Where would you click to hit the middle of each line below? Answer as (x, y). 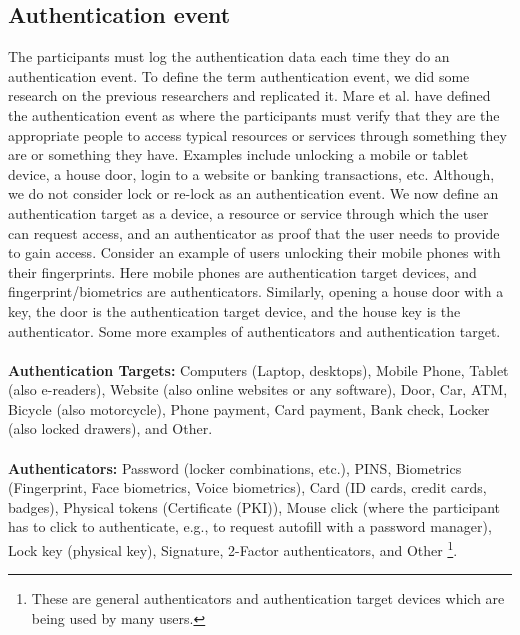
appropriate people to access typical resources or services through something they (257, 134)
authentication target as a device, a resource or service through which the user (248, 212)
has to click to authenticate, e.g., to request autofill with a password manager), (250, 526)
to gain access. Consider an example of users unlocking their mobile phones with (254, 252)
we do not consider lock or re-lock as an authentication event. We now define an (253, 193)
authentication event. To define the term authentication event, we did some (239, 75)
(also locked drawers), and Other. (110, 428)
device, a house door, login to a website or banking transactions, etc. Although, (251, 173)
